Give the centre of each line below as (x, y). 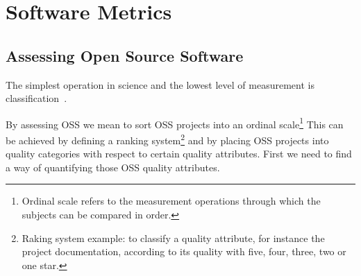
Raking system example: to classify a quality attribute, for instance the (173, 238)
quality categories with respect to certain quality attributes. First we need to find (179, 154)
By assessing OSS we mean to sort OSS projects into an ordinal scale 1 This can (175, 123)
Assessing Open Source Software (125, 55)
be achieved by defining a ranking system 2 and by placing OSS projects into (167, 139)
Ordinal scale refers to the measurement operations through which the (171, 201)
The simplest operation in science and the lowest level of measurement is (160, 84)
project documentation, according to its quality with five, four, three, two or (184, 251)
